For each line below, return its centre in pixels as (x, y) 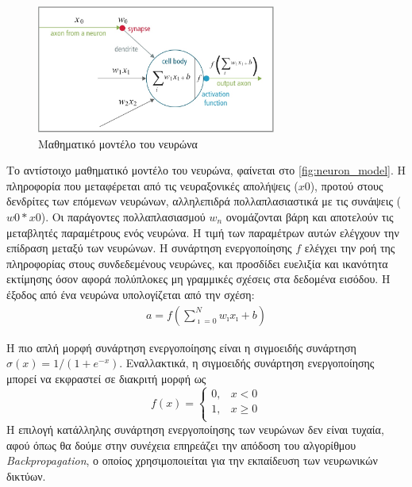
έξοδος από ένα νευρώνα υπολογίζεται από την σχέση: (131, 294)
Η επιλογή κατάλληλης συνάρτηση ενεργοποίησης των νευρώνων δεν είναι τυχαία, (195, 429)
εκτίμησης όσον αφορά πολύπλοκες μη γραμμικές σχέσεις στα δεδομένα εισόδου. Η (198, 279)
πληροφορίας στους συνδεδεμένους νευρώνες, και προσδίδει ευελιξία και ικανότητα (197, 263)
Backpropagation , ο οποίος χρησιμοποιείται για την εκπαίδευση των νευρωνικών (192, 460)
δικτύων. (26, 475)
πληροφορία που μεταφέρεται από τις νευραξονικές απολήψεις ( (152, 185)
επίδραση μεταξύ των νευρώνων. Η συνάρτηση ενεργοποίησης (149, 248)
